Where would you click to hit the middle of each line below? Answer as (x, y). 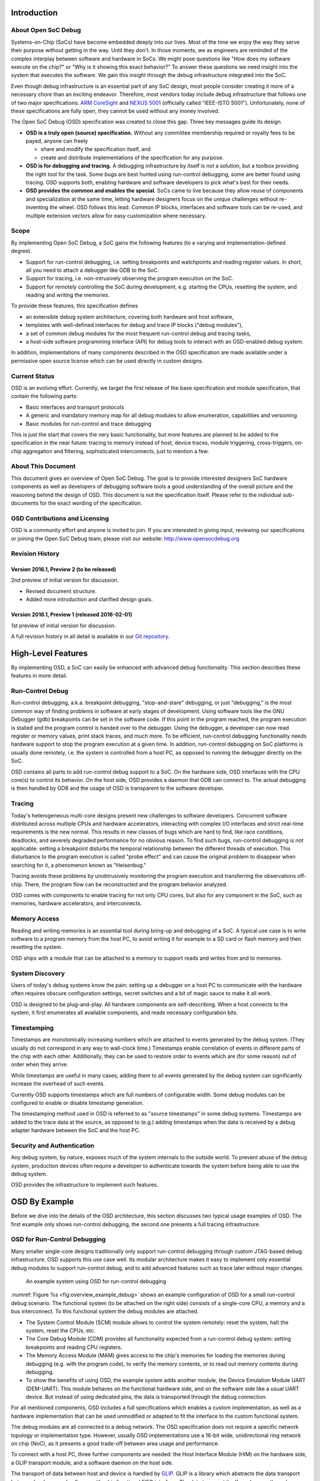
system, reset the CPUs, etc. (61, 1331)
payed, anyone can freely (57, 141)
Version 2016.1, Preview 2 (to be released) (64, 569)
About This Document (43, 466)
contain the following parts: (44, 396)
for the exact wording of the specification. (91, 503)
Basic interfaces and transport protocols (75, 407)
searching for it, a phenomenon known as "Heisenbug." (79, 865)
